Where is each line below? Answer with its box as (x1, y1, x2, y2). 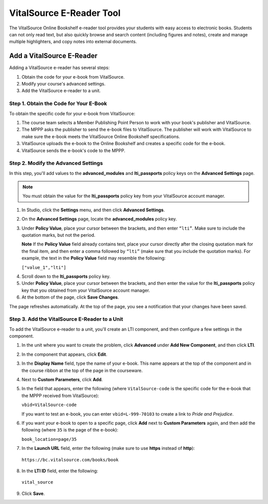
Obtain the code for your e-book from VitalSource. (21, 74, 125, 80)
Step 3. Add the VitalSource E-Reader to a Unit (9, 316, 124, 323)
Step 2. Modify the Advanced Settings (9, 160, 103, 167)
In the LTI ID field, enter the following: (21, 468, 98, 474)
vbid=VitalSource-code (21, 402, 77, 408)
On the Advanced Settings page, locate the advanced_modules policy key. (21, 216, 177, 222)
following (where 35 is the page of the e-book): (21, 427, 119, 433)
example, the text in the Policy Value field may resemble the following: (21, 255, 166, 261)
